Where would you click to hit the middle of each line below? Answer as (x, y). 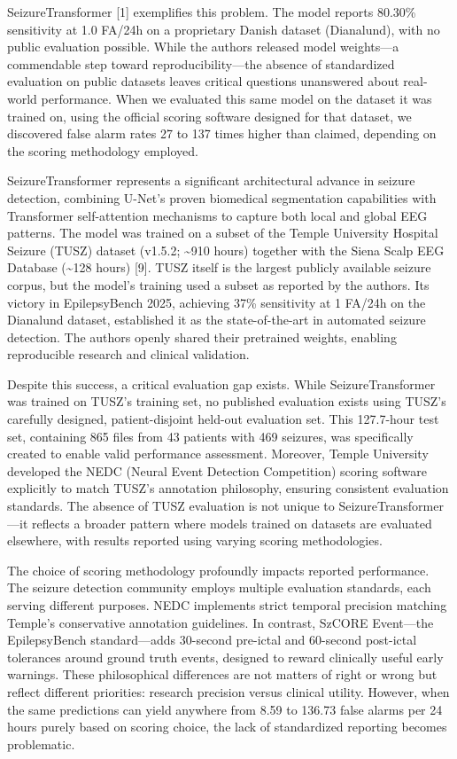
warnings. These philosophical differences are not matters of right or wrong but (222, 674)
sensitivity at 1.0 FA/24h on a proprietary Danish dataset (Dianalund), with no (224, 29)
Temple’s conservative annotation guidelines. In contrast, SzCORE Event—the (221, 622)
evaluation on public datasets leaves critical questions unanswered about (203, 81)
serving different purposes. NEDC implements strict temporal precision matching (227, 605)
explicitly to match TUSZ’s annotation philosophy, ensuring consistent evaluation (228, 488)
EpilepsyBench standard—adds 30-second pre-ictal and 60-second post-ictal (212, 640)
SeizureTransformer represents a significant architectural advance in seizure (211, 180)
